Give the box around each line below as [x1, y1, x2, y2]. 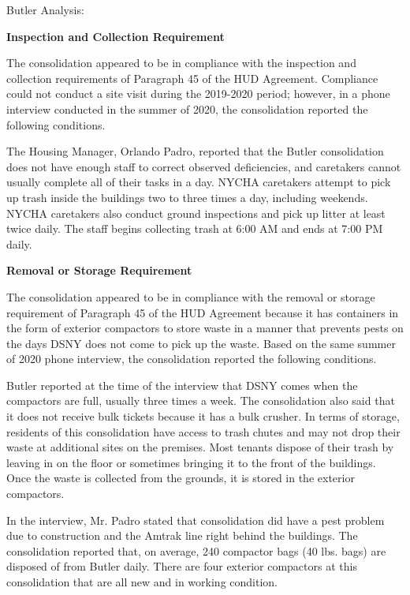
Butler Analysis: [6, 2, 84, 17]
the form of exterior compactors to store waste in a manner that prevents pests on [6, 320, 404, 336]
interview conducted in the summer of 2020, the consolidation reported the [6, 100, 368, 117]
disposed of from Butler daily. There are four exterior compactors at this [6, 558, 357, 574]
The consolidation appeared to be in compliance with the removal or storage [6, 288, 375, 305]
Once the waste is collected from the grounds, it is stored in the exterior [6, 470, 355, 486]
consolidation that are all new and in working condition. [6, 574, 278, 589]
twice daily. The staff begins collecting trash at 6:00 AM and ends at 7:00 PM [6, 220, 383, 237]
